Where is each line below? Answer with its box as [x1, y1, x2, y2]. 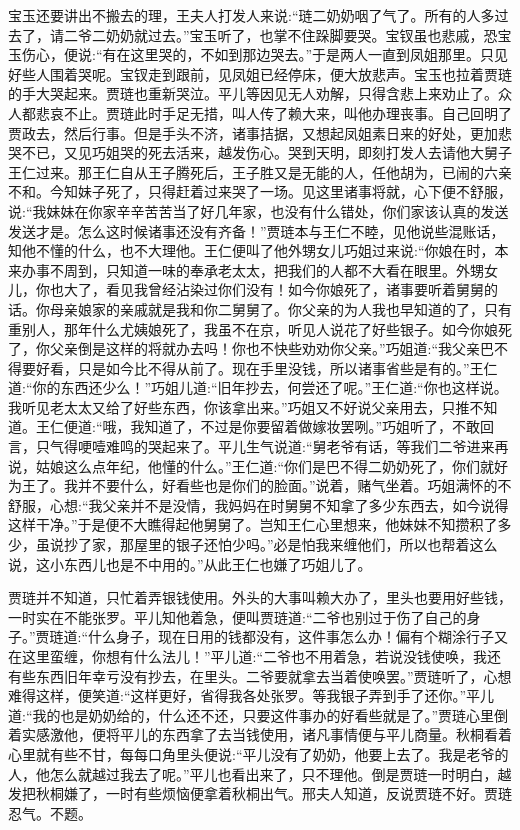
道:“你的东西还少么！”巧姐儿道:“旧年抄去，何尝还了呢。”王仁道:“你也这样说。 [8, 377, 508, 398]
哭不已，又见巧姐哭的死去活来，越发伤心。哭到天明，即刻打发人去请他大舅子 [8, 142, 512, 163]
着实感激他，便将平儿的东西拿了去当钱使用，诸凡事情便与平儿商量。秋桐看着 [8, 724, 512, 745]
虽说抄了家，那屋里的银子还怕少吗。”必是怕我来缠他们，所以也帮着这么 [35, 534, 498, 555]
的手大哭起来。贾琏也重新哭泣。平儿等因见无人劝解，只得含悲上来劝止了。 [8, 83, 498, 104]
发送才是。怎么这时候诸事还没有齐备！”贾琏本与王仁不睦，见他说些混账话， [8, 220, 505, 241]
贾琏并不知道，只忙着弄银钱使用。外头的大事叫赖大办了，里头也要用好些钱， [8, 587, 512, 608]
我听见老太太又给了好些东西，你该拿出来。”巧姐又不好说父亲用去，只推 [8, 396, 470, 417]
